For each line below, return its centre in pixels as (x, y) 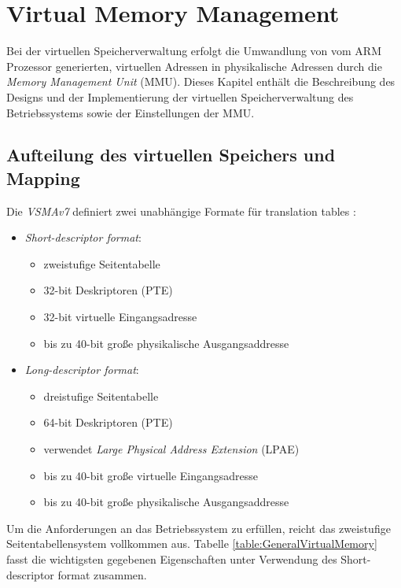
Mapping (43, 178)
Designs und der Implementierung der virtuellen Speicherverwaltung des (180, 96)
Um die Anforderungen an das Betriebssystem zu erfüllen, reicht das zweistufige (199, 528)
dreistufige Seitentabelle (101, 396)
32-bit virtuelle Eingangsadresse (120, 317)
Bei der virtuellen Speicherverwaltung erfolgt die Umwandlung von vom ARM (194, 51)
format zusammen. (102, 574)
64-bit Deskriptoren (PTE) (108, 422)
